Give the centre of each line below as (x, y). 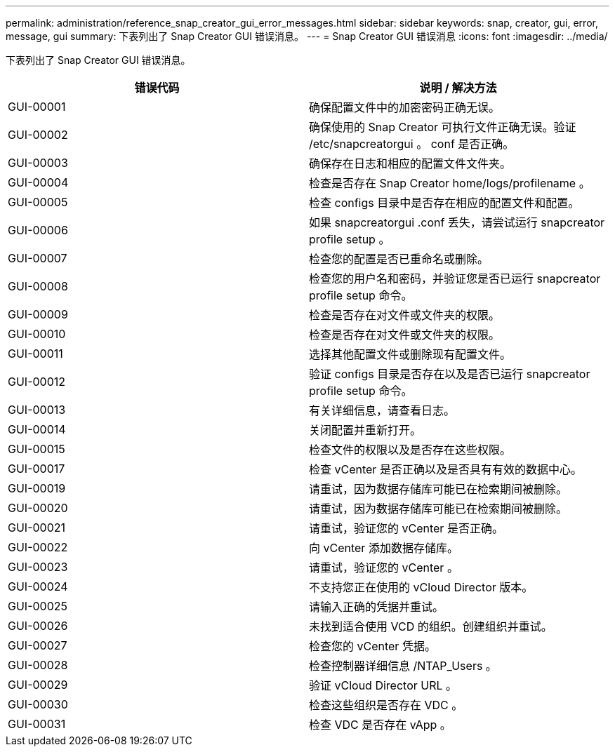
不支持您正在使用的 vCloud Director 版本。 (421, 587)
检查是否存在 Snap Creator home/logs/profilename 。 (450, 183)
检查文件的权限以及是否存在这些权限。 (410, 450)
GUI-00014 (37, 429)
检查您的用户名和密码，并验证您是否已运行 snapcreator (455, 278)
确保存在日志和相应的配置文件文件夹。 (410, 163)
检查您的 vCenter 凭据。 (372, 646)
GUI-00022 (38, 547)
